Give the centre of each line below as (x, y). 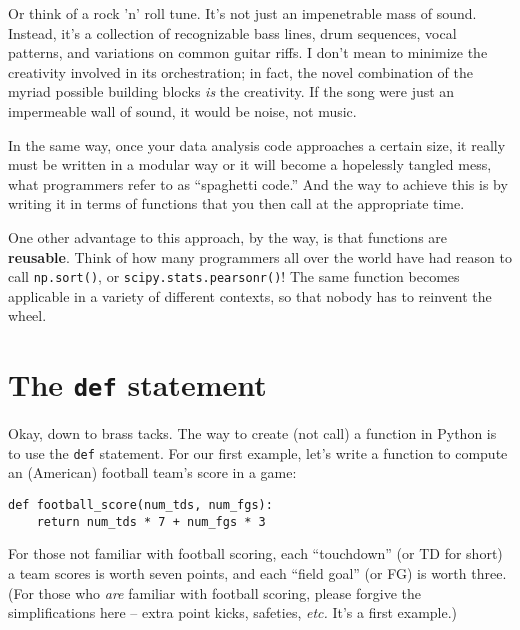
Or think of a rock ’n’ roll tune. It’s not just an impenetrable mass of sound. (242, 13)
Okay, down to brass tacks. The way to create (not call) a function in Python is (252, 433)
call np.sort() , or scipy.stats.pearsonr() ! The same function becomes (234, 276)
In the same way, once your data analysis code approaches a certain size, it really (257, 144)
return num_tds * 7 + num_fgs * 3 (151, 521)
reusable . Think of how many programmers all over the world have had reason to (260, 256)
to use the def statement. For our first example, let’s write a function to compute (258, 452)
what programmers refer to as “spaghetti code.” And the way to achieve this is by (258, 183)
